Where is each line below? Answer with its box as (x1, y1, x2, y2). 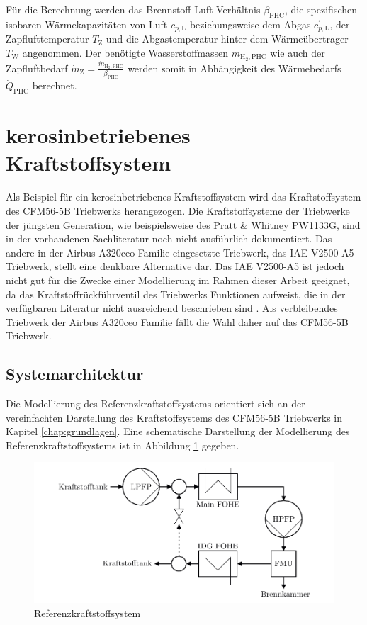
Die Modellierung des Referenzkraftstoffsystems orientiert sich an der (6, 396, 305, 411)
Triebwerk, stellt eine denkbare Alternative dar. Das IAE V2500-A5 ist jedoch (6, 259, 344, 274)
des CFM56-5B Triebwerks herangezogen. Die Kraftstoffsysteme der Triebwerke (6, 203, 350, 218)
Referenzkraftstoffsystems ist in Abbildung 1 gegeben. (6, 437, 239, 452)
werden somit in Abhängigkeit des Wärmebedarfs (128, 60, 341, 75)
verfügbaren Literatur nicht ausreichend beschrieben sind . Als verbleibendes (6, 300, 338, 315)
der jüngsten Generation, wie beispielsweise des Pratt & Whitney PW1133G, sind (6, 217, 361, 232)
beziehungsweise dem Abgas (189, 16, 311, 31)
